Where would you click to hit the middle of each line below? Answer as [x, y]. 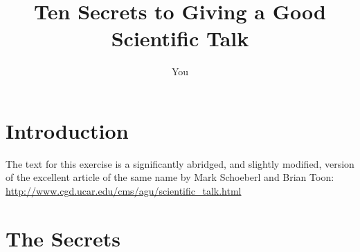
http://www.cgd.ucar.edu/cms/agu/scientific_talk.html [124, 191]
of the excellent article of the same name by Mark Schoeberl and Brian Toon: [170, 177]
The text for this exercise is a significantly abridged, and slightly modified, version [180, 163]
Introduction [67, 130]
